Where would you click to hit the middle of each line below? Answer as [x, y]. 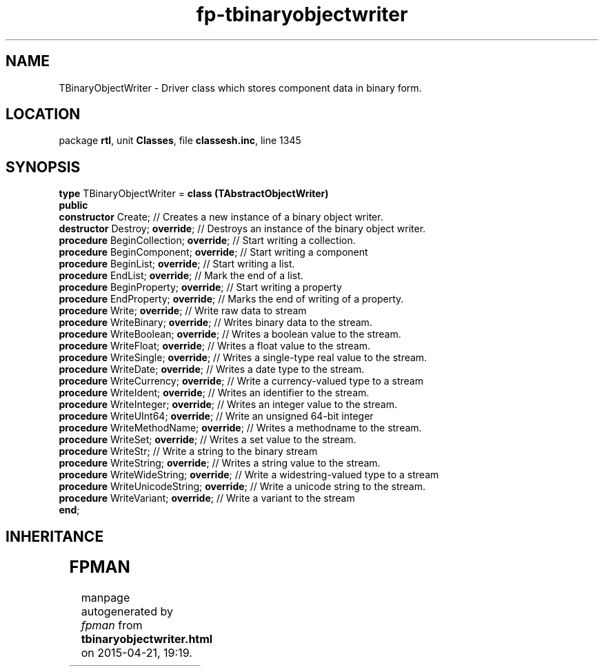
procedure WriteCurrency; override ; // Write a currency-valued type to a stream [241, 381]
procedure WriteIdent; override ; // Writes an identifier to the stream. [214, 393]
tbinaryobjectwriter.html [147, 639]
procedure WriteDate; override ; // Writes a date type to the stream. [212, 369]
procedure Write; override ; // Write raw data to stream [183, 311]
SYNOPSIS [43, 167]
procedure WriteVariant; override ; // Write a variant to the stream [207, 498]
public [73, 205]
